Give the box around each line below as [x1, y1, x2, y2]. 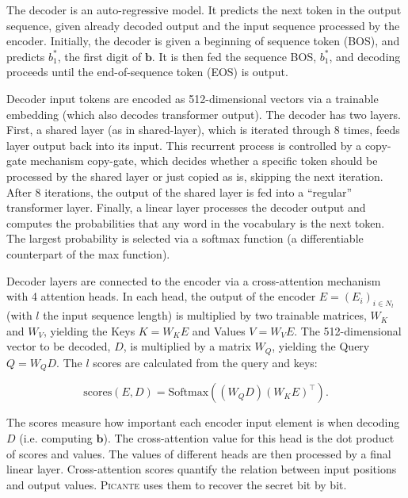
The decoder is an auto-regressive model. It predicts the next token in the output [6, 2, 402, 17]
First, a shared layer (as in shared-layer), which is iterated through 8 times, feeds [6, 121, 400, 138]
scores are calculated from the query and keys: [93, 354, 318, 370]
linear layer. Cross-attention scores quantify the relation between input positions [6, 461, 397, 477]
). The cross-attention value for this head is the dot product [103, 429, 395, 446]
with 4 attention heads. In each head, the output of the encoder [6, 288, 316, 305]
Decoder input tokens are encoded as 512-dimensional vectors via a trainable [6, 90, 379, 106]
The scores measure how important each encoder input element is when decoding [6, 414, 400, 431]
